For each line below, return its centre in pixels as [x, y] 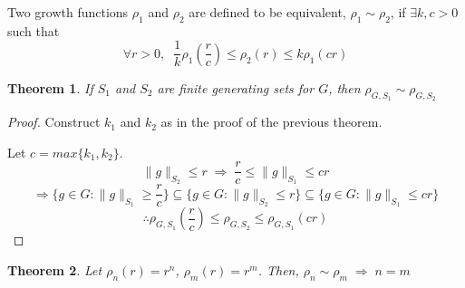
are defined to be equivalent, [267, 12]
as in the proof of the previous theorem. [271, 122]
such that [34, 30]
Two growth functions [68, 12]
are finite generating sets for [236, 87]
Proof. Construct [54, 122]
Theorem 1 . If [50, 87]
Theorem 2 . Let [55, 269]
